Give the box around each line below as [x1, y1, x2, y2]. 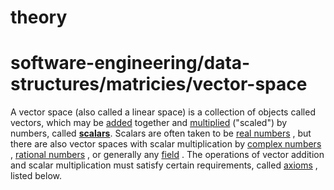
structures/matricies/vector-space [10, 73, 308, 96]
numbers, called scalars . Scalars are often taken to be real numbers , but [10, 127, 312, 140]
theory [10, 6, 68, 29]
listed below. [10, 170, 63, 182]
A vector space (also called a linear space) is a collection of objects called [10, 106, 316, 118]
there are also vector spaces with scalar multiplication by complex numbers [10, 138, 322, 150]
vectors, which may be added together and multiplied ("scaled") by [10, 117, 288, 129]
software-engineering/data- [10, 52, 251, 75]
